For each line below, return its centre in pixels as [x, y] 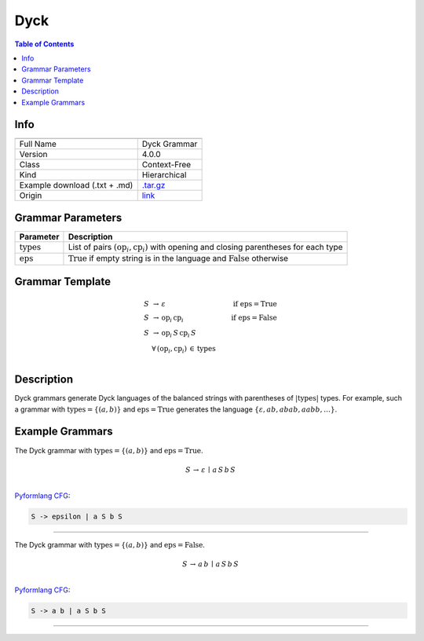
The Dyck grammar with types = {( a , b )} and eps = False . [110, 544]
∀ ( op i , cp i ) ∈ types [184, 350]
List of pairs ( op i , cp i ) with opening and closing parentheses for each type [205, 248]
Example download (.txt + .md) [76, 185]
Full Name [38, 144]
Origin [31, 196]
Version [33, 155]
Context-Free [166, 165]
